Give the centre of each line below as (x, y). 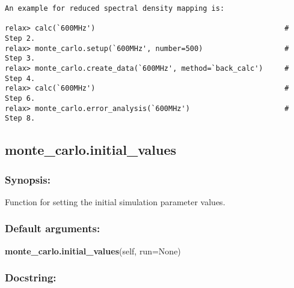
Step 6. (20, 98)
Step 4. (20, 78)
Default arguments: (53, 228)
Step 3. (20, 58)
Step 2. (20, 38)
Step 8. (20, 118)
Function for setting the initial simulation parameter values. (115, 201)
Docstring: (31, 277)
